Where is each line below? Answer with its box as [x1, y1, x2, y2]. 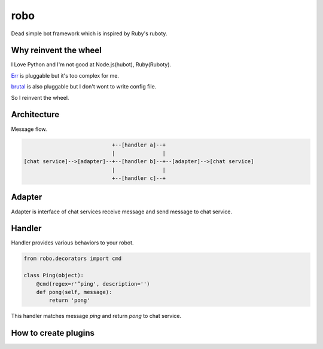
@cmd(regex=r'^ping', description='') [36, 280, 150, 287]
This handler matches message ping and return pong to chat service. [11, 313, 182, 320]
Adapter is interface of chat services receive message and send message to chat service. [11, 208, 233, 215]
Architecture [11, 109, 60, 120]
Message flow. [11, 125, 47, 133]
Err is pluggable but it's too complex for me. [11, 72, 120, 79]
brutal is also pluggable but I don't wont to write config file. [11, 83, 157, 90]
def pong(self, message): [36, 289, 112, 296]
